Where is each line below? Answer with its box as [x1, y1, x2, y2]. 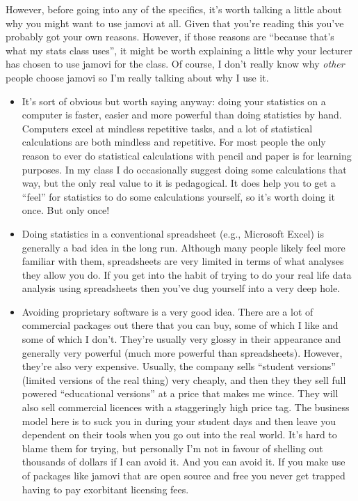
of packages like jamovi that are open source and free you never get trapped [22, 468, 345, 482]
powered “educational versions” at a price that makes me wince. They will [22, 386, 339, 401]
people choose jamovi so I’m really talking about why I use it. [6, 70, 269, 84]
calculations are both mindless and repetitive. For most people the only [22, 134, 326, 149]
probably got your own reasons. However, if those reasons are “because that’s [6, 29, 334, 44]
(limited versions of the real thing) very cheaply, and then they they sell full [22, 372, 346, 387]
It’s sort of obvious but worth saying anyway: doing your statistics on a [22, 93, 326, 108]
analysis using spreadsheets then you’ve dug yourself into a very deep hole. [22, 281, 341, 295]
